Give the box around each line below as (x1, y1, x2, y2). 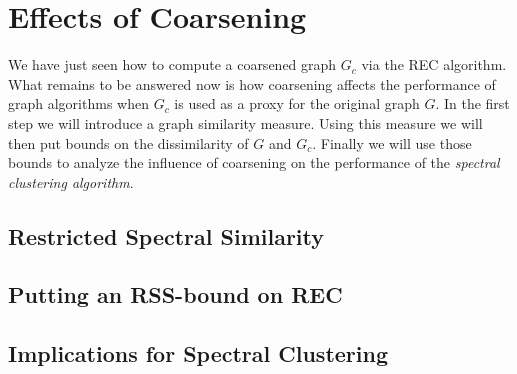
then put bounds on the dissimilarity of (8, 132, 249, 153)
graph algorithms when (8, 93, 149, 114)
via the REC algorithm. (361, 54, 507, 75)
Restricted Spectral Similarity (8, 220, 325, 251)
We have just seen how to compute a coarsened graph (8, 54, 337, 75)
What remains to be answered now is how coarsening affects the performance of (8, 73, 496, 94)
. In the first (435, 93, 510, 114)
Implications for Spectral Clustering (8, 338, 388, 369)
